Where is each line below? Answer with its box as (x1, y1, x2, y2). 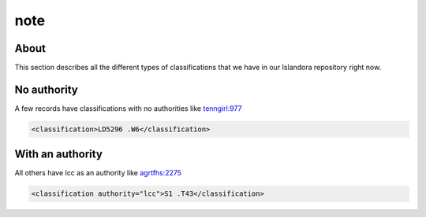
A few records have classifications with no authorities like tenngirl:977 (14, 103, 242, 113)
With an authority (14, 148, 103, 161)
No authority (14, 83, 78, 96)
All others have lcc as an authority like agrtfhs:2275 (14, 168, 181, 178)
